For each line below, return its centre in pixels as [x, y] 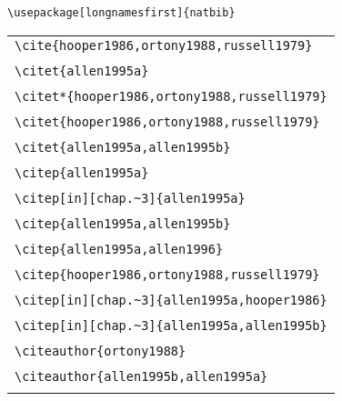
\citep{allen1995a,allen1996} [119, 249]
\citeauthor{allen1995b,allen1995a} [141, 376]
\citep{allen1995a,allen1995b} [123, 223]
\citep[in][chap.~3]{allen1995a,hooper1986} [171, 300]
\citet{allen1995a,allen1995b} [123, 147]
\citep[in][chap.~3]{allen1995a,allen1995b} [171, 325]
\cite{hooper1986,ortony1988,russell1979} [164, 45]
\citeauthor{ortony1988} [101, 351]
